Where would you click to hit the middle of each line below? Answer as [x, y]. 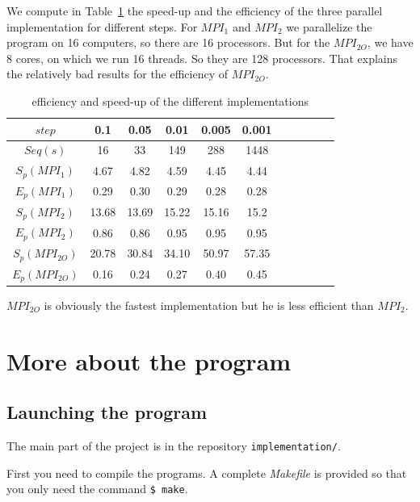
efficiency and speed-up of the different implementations [170, 100]
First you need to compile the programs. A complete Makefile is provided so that [207, 473]
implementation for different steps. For [102, 26]
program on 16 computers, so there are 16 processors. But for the [168, 42]
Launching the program [107, 412]
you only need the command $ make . [97, 489]
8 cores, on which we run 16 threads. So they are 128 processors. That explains [202, 58]
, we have [390, 42]
